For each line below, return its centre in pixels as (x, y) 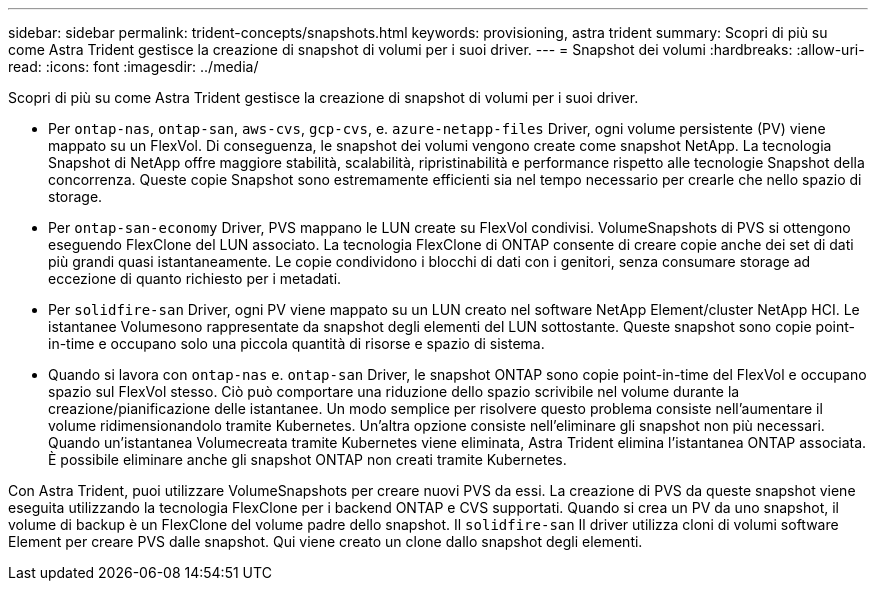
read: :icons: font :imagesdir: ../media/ (133, 66)
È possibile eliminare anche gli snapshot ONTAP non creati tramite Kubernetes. (307, 459)
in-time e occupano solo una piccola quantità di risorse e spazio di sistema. (296, 343)
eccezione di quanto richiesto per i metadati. (195, 278)
